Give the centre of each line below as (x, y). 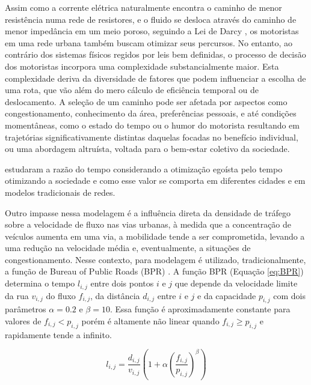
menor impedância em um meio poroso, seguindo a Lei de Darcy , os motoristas (152, 31)
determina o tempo (40, 283)
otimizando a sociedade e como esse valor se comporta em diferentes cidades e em (155, 180)
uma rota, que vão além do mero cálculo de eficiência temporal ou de (132, 90)
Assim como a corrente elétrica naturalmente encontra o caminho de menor (143, 7)
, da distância (115, 295)
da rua (17, 295)
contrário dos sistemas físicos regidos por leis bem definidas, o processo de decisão (155, 54)
